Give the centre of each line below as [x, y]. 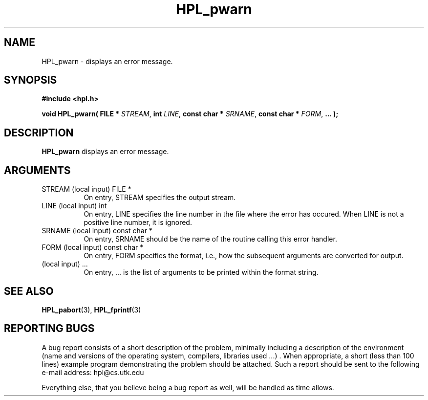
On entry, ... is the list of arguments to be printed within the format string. [201, 272]
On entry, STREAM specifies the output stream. [160, 198]
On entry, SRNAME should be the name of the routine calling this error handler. [210, 239]
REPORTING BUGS [49, 329]
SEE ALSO [29, 291]
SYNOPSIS [31, 80]
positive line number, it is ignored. [138, 222]
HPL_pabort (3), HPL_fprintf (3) [91, 310]
